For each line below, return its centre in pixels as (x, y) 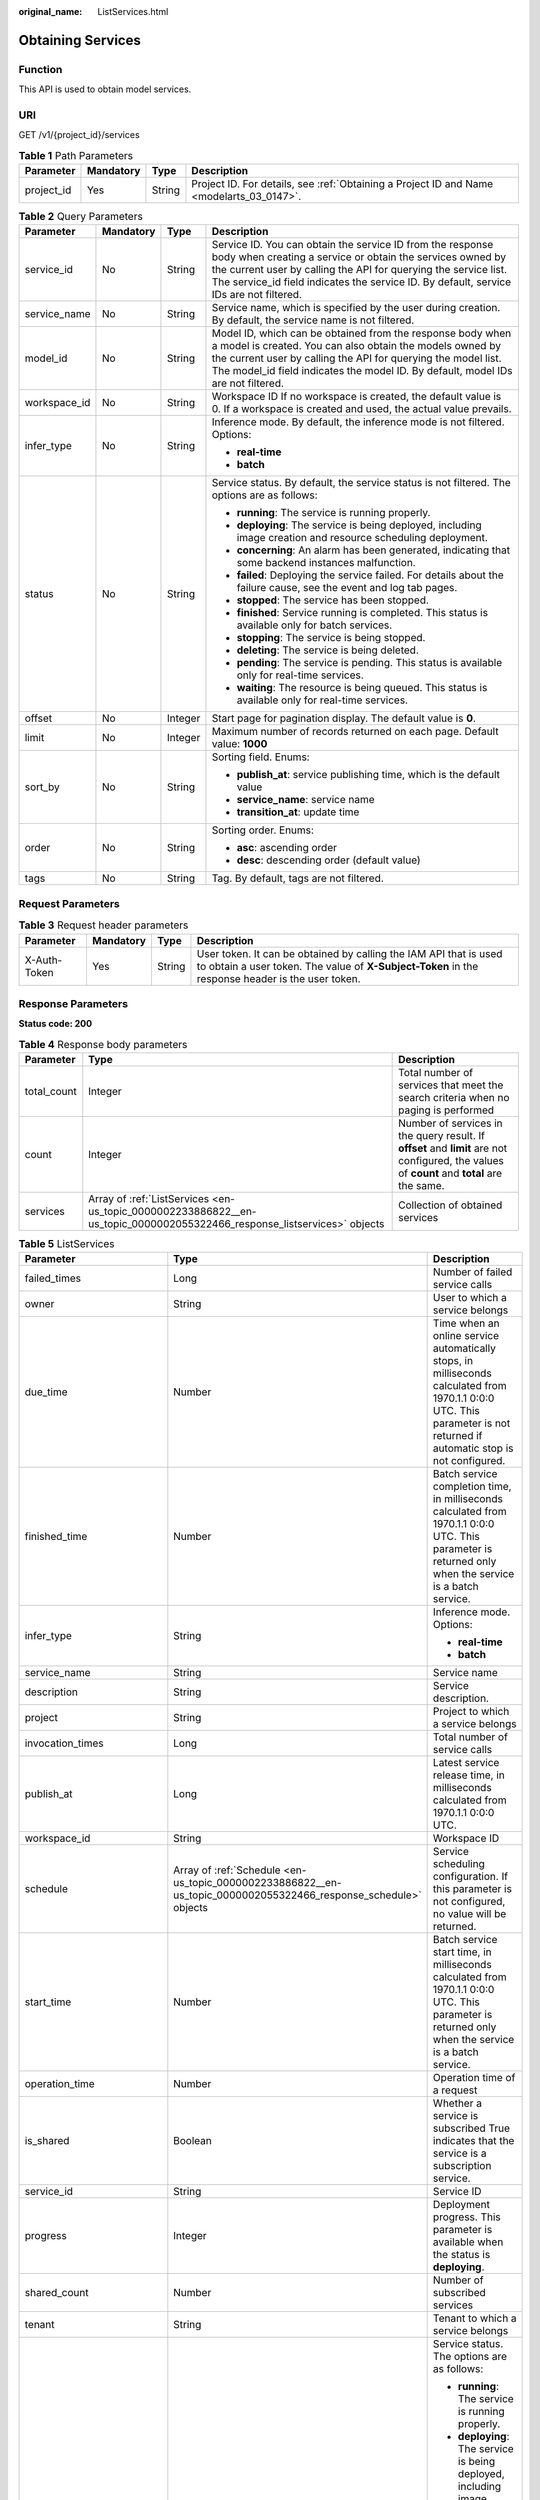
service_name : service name (305, 800)
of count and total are (450, 1173)
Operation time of (474, 2078)
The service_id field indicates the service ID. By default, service (361, 282)
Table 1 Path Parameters (76, 155)
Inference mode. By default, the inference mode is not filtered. (358, 422)
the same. (421, 1186)
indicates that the (473, 2141)
